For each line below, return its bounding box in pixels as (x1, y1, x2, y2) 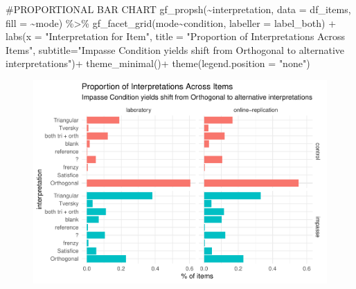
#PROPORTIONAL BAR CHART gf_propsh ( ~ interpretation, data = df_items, (6, 2, 351, 16)
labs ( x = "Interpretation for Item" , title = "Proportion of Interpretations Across (6, 29, 345, 44)
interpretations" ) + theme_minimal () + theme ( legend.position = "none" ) (6, 56, 310, 71)
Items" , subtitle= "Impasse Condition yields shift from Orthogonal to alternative (6, 42, 345, 57)
